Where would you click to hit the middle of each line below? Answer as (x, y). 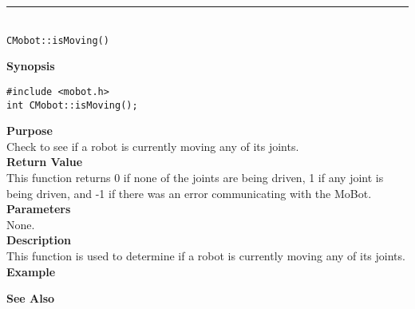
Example (31, 271)
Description (39, 240)
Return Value (45, 162)
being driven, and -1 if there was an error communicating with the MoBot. (189, 193)
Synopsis (31, 66)
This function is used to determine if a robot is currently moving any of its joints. (206, 255)
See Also (31, 298)
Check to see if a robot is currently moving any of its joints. (153, 146)
